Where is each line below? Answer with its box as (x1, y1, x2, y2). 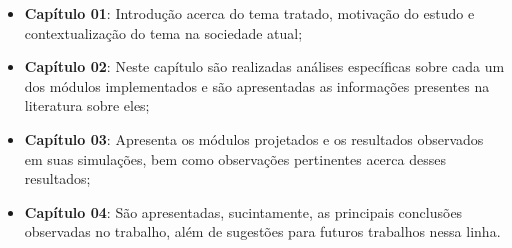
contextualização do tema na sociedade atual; (24, 22, 303, 43)
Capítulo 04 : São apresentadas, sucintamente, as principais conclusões (24, 201, 463, 222)
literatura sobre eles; (24, 95, 150, 116)
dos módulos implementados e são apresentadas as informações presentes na (24, 75, 490, 96)
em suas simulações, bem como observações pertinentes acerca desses (24, 148, 446, 169)
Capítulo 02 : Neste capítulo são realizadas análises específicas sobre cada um (24, 56, 505, 77)
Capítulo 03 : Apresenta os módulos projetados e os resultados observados (24, 128, 484, 149)
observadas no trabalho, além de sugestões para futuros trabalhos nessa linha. (24, 221, 501, 242)
